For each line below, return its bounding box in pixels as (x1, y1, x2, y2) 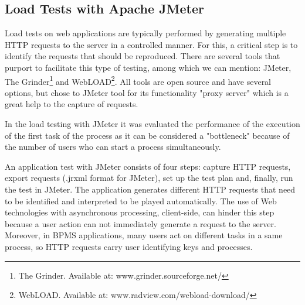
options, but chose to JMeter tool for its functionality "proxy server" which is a (5, 86, 289, 98)
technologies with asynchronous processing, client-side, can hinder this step (5, 206, 274, 218)
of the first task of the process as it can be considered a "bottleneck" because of (5, 129, 290, 141)
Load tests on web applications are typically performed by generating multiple (5, 27, 286, 39)
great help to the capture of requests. (5, 98, 138, 110)
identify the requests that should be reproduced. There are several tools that (5, 50, 280, 62)
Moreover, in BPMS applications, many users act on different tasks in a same (5, 229, 283, 241)
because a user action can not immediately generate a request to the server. (5, 217, 276, 229)
